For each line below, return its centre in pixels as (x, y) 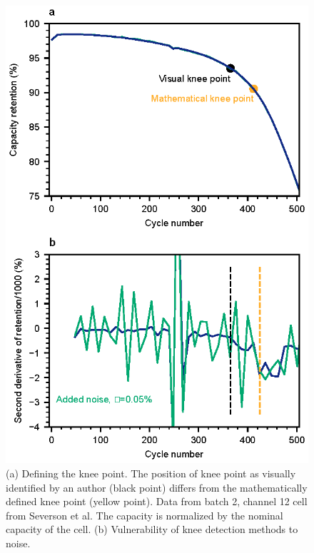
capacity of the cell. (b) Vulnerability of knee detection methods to (152, 529)
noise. (18, 543)
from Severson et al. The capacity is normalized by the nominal (145, 515)
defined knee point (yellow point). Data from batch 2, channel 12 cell (157, 501)
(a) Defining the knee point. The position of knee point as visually (151, 473)
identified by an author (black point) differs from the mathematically (157, 487)
